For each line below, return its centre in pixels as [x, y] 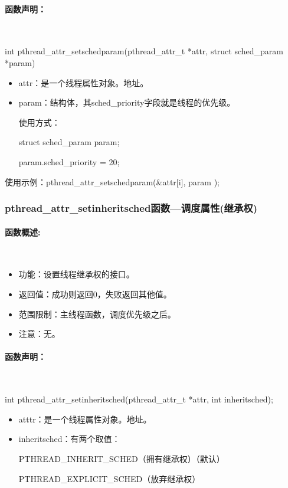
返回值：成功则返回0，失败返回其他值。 [95, 294]
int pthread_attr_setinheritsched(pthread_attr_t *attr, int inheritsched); [139, 399]
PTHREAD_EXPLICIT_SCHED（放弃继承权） [109, 478]
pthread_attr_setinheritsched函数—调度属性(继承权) [131, 208]
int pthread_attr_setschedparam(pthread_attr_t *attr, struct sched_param [144, 51]
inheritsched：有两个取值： [69, 439]
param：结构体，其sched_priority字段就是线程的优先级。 [127, 102]
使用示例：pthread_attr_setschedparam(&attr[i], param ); [112, 181]
